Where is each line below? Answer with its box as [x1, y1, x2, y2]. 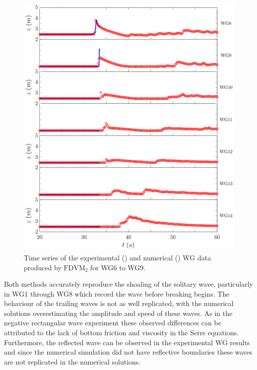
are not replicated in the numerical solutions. [4, 356, 141, 367]
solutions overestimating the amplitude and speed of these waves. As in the [4, 308, 233, 318]
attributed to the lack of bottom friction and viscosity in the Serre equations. [4, 327, 239, 338]
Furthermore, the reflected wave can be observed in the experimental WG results [4, 337, 250, 347]
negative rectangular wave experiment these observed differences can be [4, 317, 221, 328]
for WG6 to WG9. [90, 262, 146, 272]
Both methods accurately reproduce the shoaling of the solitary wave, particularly [4, 279, 253, 289]
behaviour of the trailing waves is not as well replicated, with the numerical [4, 298, 234, 308]
